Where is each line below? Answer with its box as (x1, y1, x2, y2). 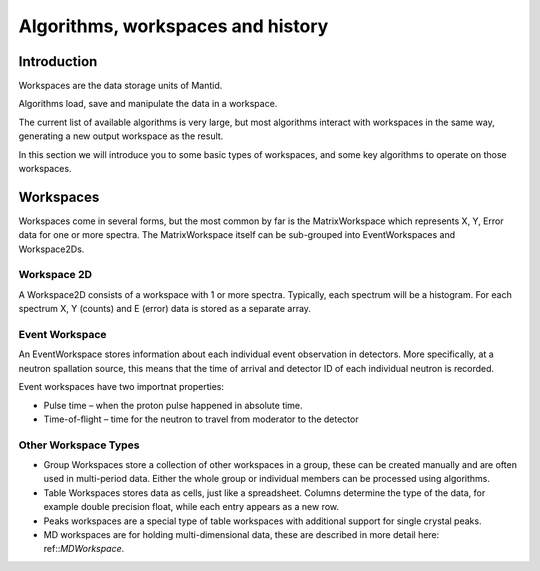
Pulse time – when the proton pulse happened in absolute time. (43, 399, 304, 411)
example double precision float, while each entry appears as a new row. (43, 501, 340, 513)
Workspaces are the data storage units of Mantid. (18, 80, 223, 92)
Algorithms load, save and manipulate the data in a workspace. (18, 98, 278, 110)
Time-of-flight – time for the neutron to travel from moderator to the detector (43, 413, 359, 425)
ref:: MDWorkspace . (43, 543, 125, 555)
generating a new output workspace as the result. (18, 130, 224, 142)
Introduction (18, 53, 98, 70)
